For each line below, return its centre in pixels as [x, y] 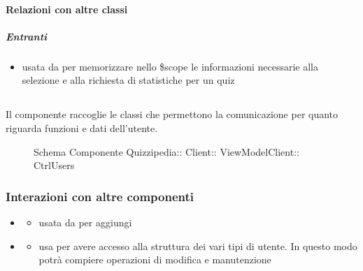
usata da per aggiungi [85, 222]
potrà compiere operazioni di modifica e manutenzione [155, 259]
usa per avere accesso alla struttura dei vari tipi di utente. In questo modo [198, 246]
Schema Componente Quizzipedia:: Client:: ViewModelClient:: [166, 151]
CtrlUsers [54, 165]
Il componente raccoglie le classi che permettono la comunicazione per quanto [172, 114]
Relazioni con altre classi [67, 9]
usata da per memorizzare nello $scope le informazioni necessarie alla [170, 66]
